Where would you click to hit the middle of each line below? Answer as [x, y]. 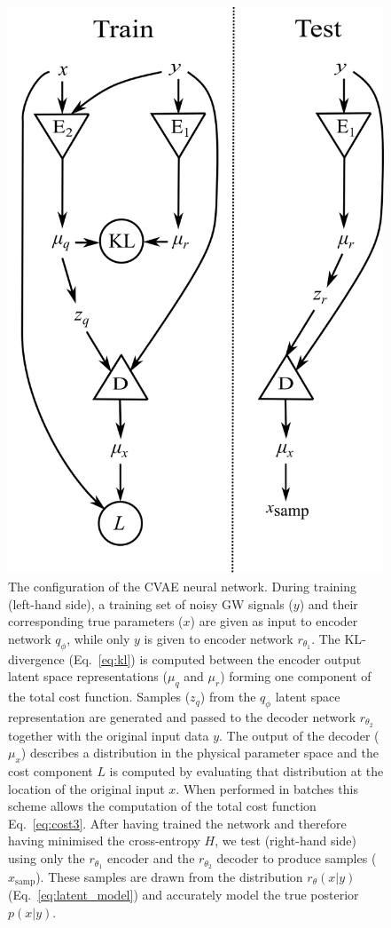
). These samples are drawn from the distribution [169, 876]
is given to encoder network [219, 638]
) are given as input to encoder [274, 621]
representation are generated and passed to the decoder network [182, 716]
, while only [98, 638]
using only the [47, 858]
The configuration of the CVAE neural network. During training [183, 587]
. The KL [337, 638]
